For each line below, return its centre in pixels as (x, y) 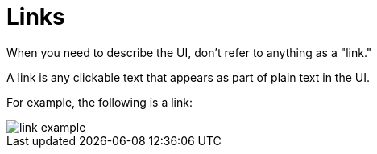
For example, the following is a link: (99, 102)
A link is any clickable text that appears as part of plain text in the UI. (188, 77)
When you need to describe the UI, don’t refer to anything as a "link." (189, 52)
